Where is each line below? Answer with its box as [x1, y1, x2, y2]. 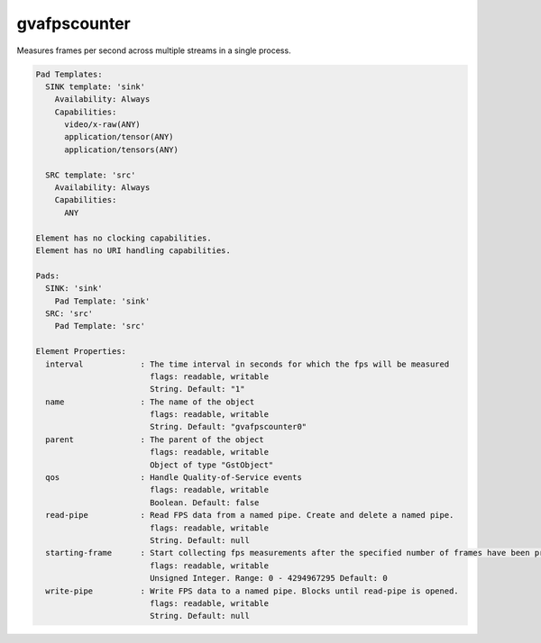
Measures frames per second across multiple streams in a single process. [16, 45, 292, 56]
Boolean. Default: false [149, 497, 260, 508]
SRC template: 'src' [45, 169, 136, 180]
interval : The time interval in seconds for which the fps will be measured [45, 358, 450, 369]
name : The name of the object [45, 396, 255, 407]
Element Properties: [35, 347, 126, 357]
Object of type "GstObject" [149, 459, 274, 470]
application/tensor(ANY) [64, 131, 175, 142]
